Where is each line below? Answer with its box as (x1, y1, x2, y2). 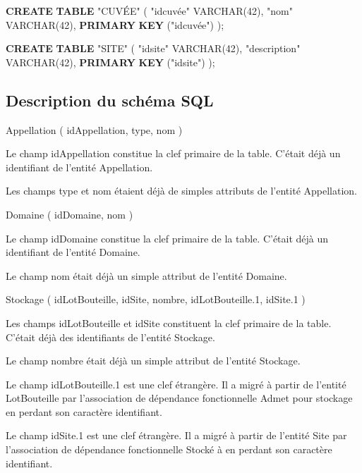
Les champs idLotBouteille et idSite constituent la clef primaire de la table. (6, 315, 332, 330)
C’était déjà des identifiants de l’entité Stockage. (6, 329, 215, 344)
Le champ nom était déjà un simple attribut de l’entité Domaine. (6, 268, 287, 283)
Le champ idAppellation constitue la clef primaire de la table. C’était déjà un (6, 146, 341, 161)
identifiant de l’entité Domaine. (6, 245, 140, 259)
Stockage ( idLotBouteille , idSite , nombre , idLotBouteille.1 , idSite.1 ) (6, 292, 306, 307)
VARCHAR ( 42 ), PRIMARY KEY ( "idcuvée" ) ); (6, 17, 224, 32)
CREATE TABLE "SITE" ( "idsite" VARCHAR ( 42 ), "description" (6, 41, 301, 56)
